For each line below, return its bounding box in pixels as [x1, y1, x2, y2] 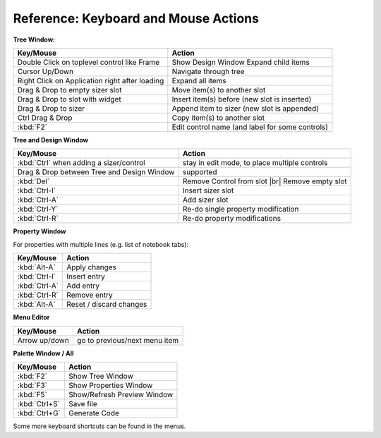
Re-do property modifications [182, 214, 282, 224]
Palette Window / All [13, 349, 74, 358]
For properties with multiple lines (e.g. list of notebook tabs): [13, 240, 189, 248]
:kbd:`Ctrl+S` [17, 399, 60, 408]
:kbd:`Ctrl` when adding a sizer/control [17, 158, 145, 168]
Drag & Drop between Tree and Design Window [17, 167, 175, 177]
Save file [68, 399, 98, 408]
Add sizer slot [182, 195, 229, 205]
